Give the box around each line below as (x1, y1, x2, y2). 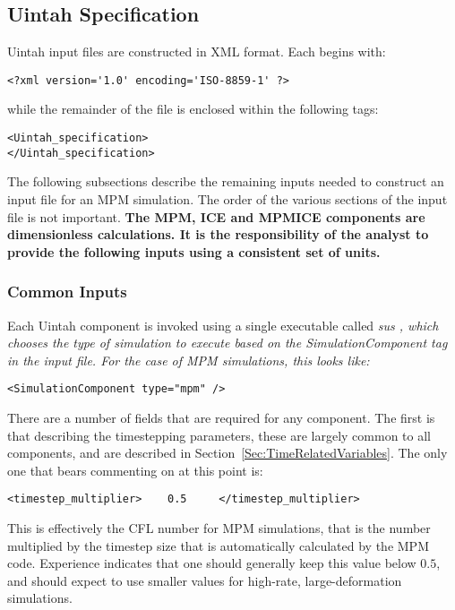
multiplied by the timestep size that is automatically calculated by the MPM (7, 536, 429, 554)
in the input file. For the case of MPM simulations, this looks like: (7, 350, 370, 369)
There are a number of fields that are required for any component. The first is (7, 408, 435, 426)
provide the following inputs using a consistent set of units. (7, 242, 381, 261)
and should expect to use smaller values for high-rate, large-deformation (7, 571, 402, 589)
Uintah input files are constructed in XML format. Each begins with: (7, 42, 386, 61)
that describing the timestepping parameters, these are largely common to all (7, 425, 431, 444)
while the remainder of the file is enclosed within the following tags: (7, 99, 379, 118)
